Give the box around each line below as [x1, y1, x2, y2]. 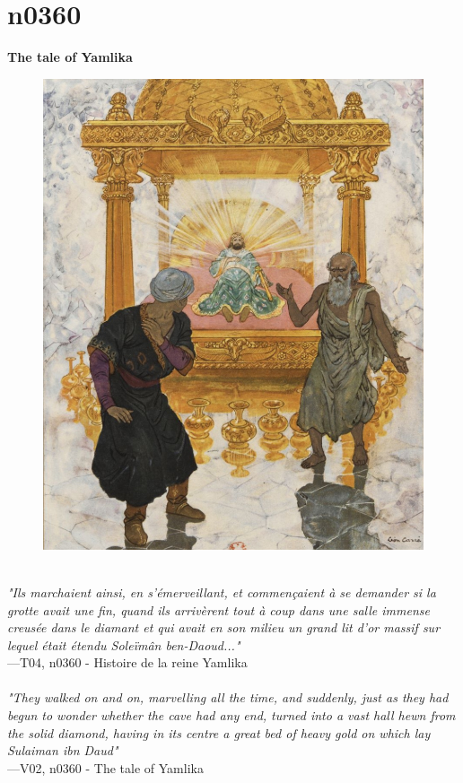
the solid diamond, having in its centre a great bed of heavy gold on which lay [7, 723, 431, 742]
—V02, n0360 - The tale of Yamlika [7, 758, 204, 777]
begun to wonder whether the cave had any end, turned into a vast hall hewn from [7, 706, 456, 725]
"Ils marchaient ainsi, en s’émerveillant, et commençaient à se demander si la [7, 582, 436, 601]
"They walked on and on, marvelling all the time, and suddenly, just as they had [7, 688, 449, 707]
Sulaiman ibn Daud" [7, 741, 118, 760]
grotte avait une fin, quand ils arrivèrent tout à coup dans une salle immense [7, 600, 430, 619]
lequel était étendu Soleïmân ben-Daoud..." [7, 635, 240, 654]
